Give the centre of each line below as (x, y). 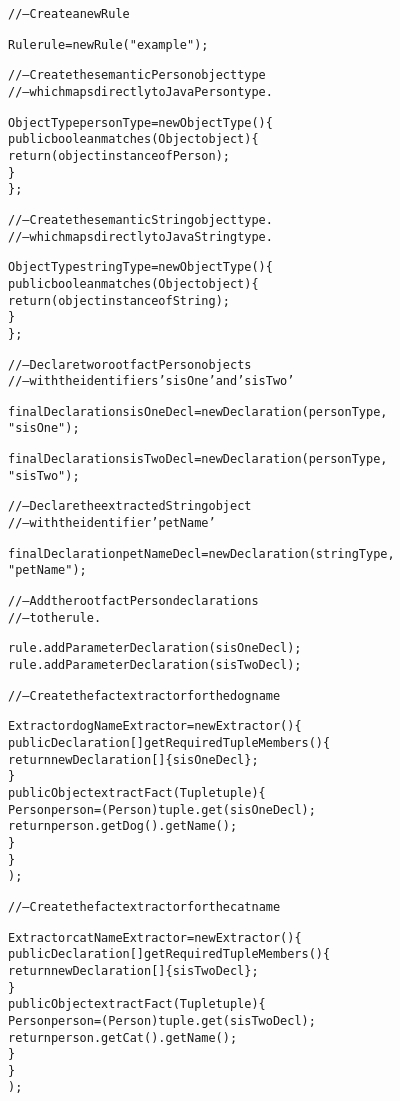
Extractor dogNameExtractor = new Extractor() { (155, 726)
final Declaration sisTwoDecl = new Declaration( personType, (198, 459)
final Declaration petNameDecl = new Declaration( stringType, (201, 553)
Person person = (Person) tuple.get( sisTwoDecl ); (162, 1020)
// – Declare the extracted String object (130, 506)
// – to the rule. (55, 617)
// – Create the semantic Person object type (137, 75)
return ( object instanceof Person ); (119, 155)
